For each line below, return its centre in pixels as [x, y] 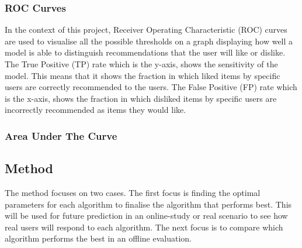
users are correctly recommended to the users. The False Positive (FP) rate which [151, 87]
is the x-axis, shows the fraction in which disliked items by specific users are [141, 98]
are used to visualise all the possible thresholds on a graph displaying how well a [149, 41]
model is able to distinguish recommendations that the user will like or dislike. [145, 52]
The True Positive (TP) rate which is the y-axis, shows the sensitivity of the [141, 64]
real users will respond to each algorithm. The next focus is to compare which [144, 227]
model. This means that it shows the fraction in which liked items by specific [143, 75]
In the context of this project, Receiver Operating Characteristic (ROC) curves [146, 30]
